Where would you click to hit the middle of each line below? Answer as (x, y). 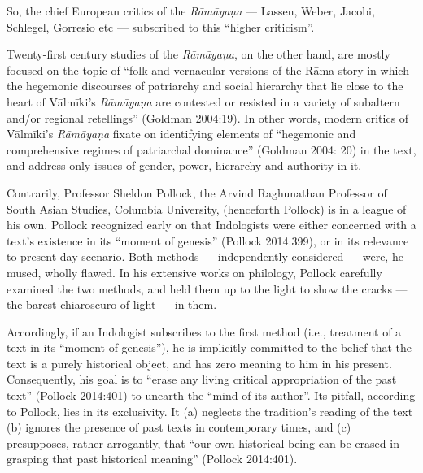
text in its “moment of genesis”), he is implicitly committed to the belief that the (209, 347)
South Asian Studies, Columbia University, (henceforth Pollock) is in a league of (207, 208)
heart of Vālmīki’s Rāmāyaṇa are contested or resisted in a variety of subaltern (203, 101)
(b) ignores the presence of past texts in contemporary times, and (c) (179, 427)
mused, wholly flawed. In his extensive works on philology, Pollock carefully (194, 272)
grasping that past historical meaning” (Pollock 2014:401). (152, 459)
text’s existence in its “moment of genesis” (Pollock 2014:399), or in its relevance (208, 240)
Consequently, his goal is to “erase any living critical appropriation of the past (202, 379)
